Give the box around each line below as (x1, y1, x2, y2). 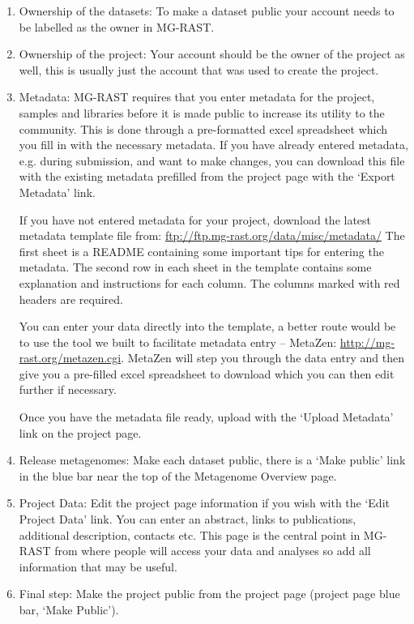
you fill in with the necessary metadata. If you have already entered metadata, (19, 136, 408, 153)
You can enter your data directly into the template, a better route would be (19, 318, 396, 335)
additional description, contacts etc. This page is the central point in (19, 526, 361, 543)
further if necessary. (19, 381, 117, 398)
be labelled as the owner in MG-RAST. (19, 18, 215, 35)
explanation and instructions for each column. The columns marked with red (19, 274, 400, 291)
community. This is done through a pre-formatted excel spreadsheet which (19, 120, 388, 137)
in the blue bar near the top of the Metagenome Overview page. (19, 467, 337, 484)
